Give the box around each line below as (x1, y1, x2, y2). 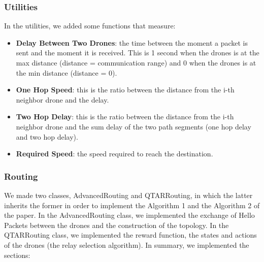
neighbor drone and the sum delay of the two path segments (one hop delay (16, 121, 251, 132)
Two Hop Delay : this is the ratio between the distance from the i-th (16, 111, 234, 122)
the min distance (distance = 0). (16, 67, 117, 78)
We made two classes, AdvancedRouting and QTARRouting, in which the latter (4, 189, 253, 200)
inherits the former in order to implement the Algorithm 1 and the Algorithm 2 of (4, 200, 260, 210)
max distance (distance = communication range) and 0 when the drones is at (16, 57, 256, 68)
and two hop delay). (16, 131, 78, 142)
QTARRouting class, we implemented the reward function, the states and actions (4, 230, 257, 240)
